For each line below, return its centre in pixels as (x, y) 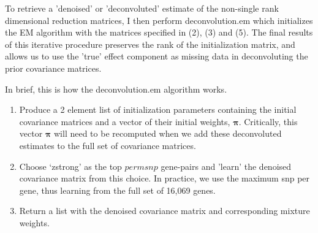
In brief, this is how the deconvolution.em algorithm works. (116, 89)
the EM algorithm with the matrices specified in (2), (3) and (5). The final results (159, 32)
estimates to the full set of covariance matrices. (108, 145)
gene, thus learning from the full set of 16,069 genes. (117, 190)
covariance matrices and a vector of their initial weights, (125, 121)
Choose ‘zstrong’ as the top (70, 166)
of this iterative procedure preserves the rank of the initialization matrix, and (150, 44)
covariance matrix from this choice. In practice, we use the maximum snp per (165, 178)
